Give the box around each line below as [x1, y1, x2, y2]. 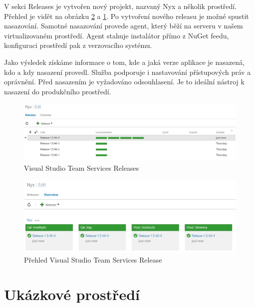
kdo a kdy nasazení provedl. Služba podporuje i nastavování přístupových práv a [4, 66, 251, 77]
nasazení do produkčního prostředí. [4, 86, 111, 96]
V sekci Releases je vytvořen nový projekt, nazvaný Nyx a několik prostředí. [4, 1, 237, 11]
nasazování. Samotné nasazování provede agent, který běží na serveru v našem [4, 20, 243, 31]
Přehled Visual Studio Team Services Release [24, 254, 162, 265]
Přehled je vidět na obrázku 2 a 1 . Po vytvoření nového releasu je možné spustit [4, 10, 249, 21]
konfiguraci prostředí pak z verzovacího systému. [4, 40, 152, 50]
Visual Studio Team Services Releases [24, 162, 139, 173]
